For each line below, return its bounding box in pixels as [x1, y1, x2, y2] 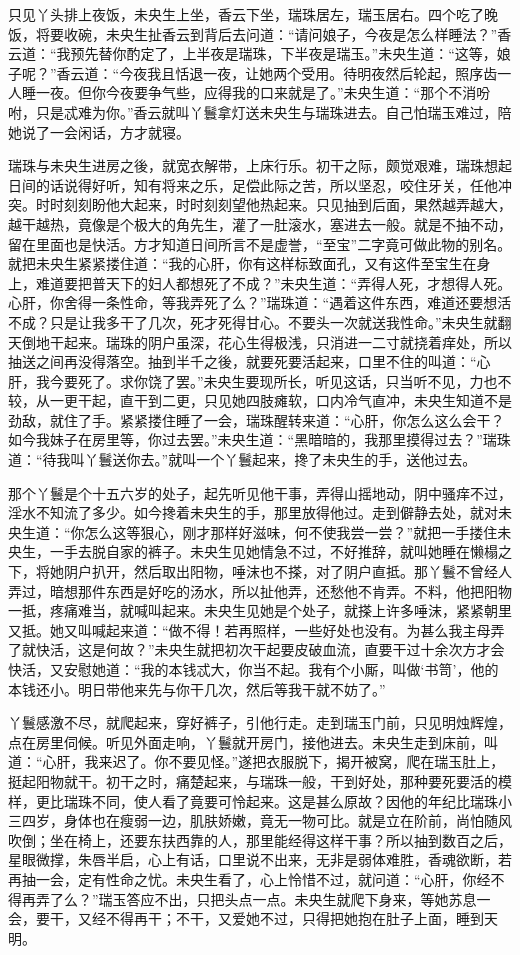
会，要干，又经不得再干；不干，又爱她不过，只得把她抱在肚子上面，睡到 [8, 908, 484, 929]
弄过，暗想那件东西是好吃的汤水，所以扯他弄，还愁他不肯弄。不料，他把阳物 [8, 580, 512, 601]
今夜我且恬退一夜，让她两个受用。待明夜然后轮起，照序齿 [119, 62, 498, 83]
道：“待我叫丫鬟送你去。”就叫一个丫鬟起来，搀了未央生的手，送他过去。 [8, 449, 477, 470]
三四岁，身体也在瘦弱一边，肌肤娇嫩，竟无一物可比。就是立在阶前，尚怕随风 [8, 810, 512, 831]
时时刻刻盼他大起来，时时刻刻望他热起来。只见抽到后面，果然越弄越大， [35, 194, 512, 215]
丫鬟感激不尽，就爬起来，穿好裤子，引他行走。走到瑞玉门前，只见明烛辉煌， [8, 712, 512, 733]
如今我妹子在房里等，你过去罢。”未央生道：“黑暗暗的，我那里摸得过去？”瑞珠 [8, 429, 511, 450]
